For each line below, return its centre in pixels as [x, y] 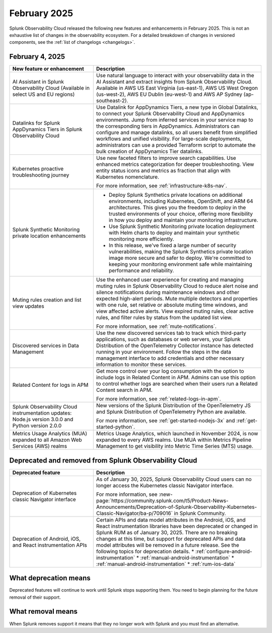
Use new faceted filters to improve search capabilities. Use [166, 158]
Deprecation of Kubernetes [45, 493]
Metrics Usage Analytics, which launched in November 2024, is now [177, 434]
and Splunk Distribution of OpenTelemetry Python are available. [171, 412]
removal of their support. [35, 597]
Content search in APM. [124, 390]
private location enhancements [49, 236]
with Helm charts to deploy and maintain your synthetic [174, 233]
